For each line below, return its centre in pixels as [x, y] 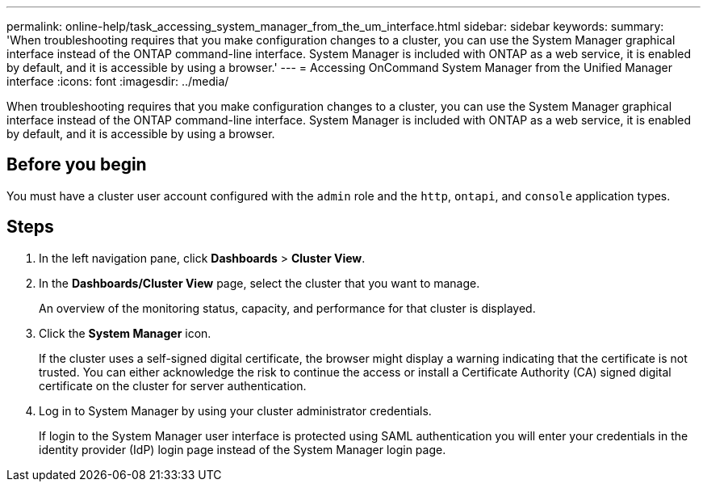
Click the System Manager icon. [125, 333]
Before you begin [77, 165]
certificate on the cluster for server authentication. [173, 385]
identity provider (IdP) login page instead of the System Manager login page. [243, 449]
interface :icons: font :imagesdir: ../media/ [118, 81]
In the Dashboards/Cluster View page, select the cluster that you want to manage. [259, 283]
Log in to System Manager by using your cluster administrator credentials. [235, 410]
